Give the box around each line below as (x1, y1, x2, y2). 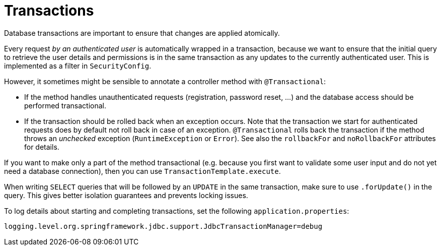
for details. (24, 142, 59, 151)
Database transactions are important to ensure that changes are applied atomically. (4, 28, 280, 37)
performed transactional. (24, 101, 106, 110)
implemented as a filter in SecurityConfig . (4, 61, 152, 70)
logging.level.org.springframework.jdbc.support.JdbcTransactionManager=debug (4, 222, 323, 230)
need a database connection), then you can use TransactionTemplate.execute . (4, 166, 281, 175)
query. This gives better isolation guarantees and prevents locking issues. (4, 191, 248, 200)
